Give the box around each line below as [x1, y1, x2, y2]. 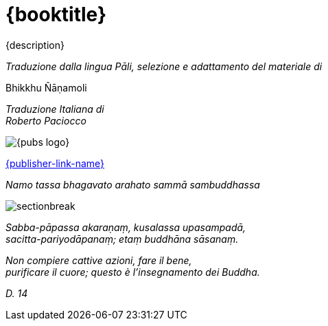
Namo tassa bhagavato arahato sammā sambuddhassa [5, 178, 260, 191]
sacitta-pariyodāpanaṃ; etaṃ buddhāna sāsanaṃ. [5, 232, 239, 245]
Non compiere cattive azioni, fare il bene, [5, 254, 192, 266]
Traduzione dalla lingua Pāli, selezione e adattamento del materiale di [5, 60, 323, 72]
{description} [5, 39, 65, 51]
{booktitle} [5, 3, 107, 26]
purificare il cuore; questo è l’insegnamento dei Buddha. [5, 265, 260, 278]
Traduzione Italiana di [5, 102, 104, 115]
